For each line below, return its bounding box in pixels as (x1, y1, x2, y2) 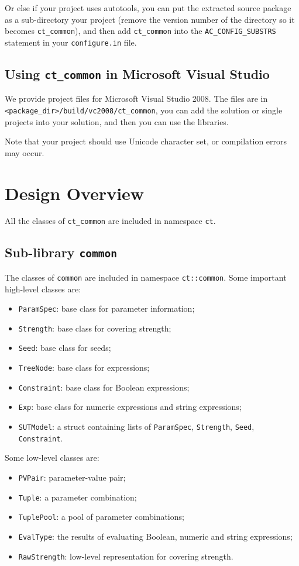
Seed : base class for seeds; (18, 341, 111, 354)
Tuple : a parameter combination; (18, 491, 137, 503)
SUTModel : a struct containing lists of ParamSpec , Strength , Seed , (18, 420, 255, 433)
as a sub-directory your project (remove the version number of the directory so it (5, 13, 295, 25)
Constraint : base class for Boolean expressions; (18, 381, 190, 393)
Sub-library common (5, 243, 118, 261)
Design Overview (5, 181, 145, 205)
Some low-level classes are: (5, 451, 99, 464)
